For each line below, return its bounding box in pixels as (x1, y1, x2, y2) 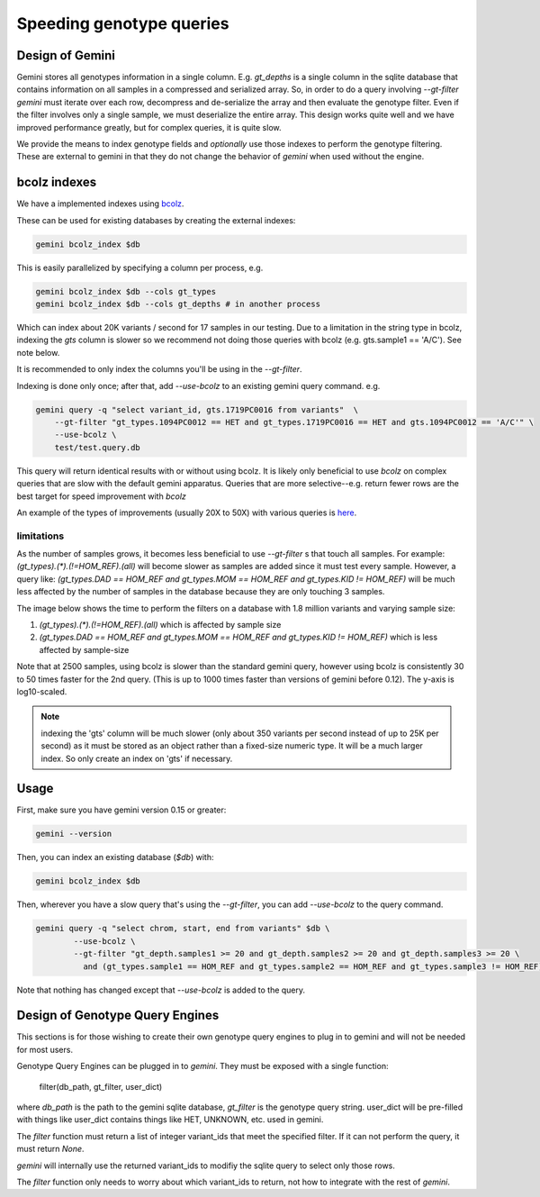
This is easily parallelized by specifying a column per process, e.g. (16, 262, 264, 273)
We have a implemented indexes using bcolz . (16, 198, 184, 209)
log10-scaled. (16, 685, 67, 697)
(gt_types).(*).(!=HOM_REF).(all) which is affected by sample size (39, 620, 282, 630)
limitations (16, 530, 65, 542)
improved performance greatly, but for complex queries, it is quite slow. (16, 122, 282, 132)
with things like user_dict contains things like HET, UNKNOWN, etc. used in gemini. (16, 1114, 324, 1125)
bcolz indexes (16, 175, 97, 190)
